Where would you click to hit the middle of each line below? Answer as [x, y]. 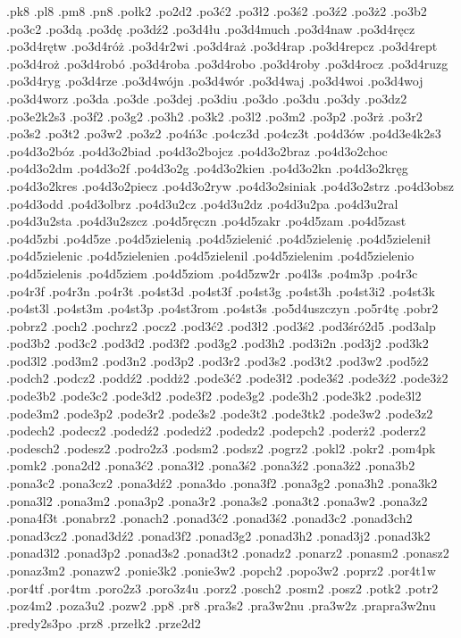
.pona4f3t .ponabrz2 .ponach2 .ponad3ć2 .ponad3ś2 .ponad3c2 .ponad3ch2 [210, 518]
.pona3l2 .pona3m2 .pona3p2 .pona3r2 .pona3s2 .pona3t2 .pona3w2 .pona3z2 [217, 500]
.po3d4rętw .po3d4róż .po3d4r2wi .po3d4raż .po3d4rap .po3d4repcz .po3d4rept [222, 46]
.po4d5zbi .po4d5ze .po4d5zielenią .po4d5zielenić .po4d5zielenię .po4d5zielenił [219, 238]
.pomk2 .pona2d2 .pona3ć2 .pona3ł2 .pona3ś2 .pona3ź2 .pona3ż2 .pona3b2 [211, 465]
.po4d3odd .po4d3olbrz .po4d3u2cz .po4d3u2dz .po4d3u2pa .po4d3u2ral [202, 203]
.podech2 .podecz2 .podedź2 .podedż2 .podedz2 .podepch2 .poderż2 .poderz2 [216, 431]
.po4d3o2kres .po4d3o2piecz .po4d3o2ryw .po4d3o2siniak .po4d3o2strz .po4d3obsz [230, 185]
